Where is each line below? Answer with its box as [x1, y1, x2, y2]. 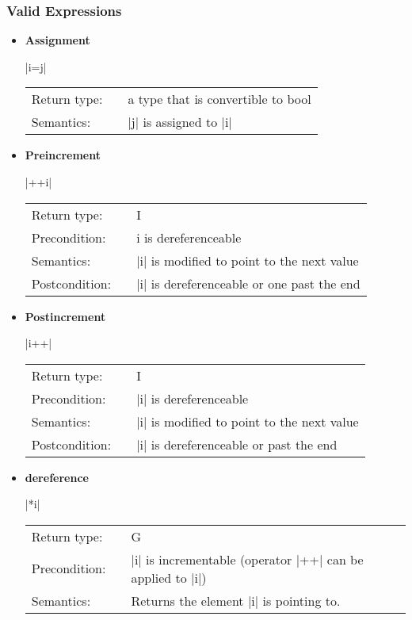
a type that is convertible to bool [128, 90, 311, 109]
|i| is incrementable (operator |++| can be [131, 549, 364, 568]
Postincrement [25, 308, 106, 324]
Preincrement [25, 147, 101, 163]
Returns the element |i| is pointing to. [131, 591, 341, 610]
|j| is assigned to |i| [128, 113, 232, 132]
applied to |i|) [131, 568, 207, 587]
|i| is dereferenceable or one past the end [136, 274, 360, 293]
